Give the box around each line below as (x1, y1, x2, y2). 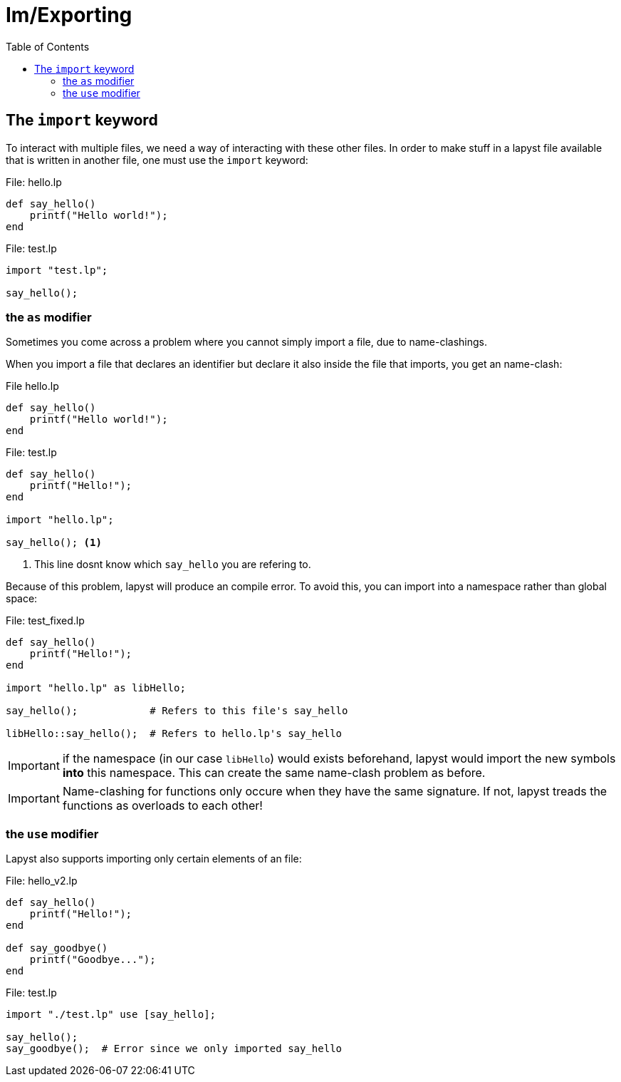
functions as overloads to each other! (62, 798, 263, 813)
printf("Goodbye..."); (29, 954, 156, 966)
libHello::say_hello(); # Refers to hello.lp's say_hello (6, 728, 343, 740)
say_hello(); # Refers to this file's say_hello (6, 705, 348, 717)
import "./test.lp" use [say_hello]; (6, 1009, 216, 1021)
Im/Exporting (6, 3, 132, 27)
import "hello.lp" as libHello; (6, 682, 186, 694)
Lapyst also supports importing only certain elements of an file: (6, 852, 302, 865)
